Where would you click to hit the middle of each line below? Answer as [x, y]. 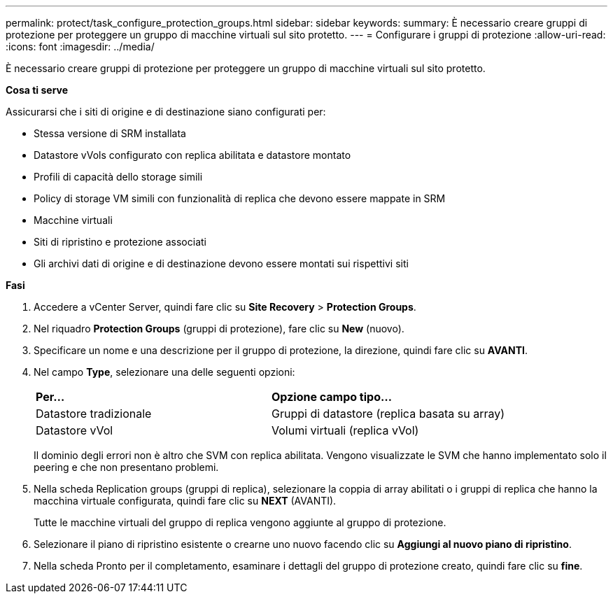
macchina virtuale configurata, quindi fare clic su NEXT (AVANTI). [185, 501]
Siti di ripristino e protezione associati [120, 242]
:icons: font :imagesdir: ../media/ [80, 47]
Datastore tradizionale [94, 414]
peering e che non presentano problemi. [126, 467]
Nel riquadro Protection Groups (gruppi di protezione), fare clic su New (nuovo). [219, 329]
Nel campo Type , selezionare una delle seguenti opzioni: [164, 372]
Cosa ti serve [37, 90]
